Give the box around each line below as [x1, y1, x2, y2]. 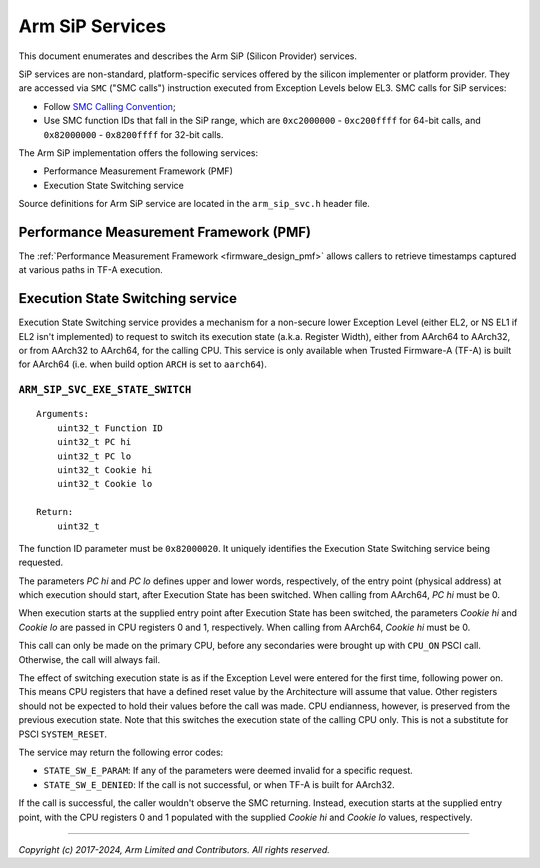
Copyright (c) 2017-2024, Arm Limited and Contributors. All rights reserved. [18, 843, 330, 855]
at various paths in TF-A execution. [18, 264, 164, 276]
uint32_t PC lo [56, 450, 132, 462]
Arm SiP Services [18, 15, 167, 37]
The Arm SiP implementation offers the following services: [18, 146, 259, 159]
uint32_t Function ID [56, 422, 164, 434]
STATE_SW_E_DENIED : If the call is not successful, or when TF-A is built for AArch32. [43, 778, 395, 790]
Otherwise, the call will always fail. [18, 653, 160, 665]
